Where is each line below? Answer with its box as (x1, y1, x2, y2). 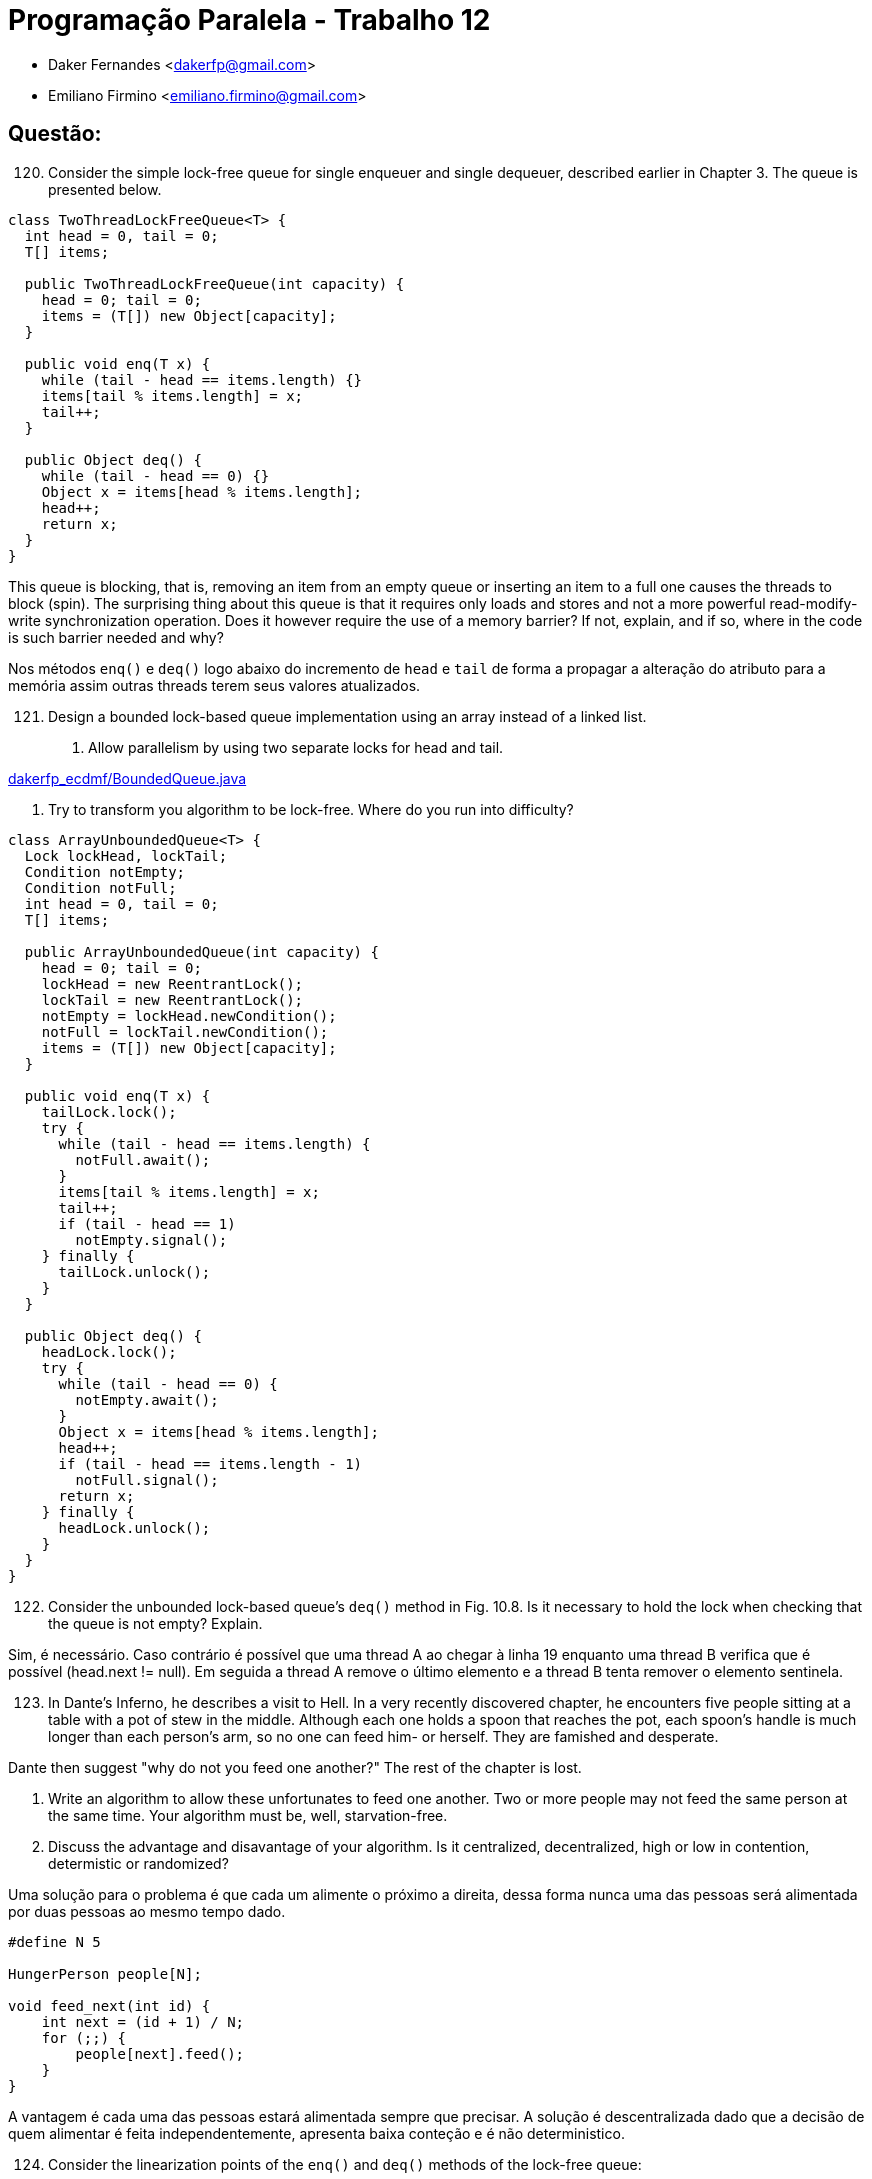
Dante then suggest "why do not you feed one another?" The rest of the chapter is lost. (8, 1758, 582, 1776)
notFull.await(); (75, 1151, 211, 1168)
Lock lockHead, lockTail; (24, 847, 228, 864)
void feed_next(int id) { (8, 1997, 211, 2014)
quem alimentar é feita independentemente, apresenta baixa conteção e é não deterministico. (8, 2124, 625, 2142)
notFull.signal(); (75, 1471, 219, 1488)
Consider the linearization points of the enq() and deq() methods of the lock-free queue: (48, 2155, 642, 2173)
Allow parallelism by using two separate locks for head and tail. (88, 738, 504, 756)
